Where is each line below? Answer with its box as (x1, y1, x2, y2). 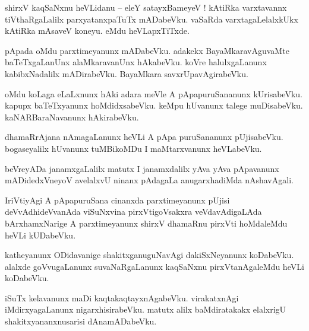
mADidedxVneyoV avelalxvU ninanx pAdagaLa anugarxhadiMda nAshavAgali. (5, 174, 294, 186)
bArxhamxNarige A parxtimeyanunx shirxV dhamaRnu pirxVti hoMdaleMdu (5, 217, 288, 229)
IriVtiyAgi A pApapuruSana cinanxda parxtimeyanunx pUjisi (5, 193, 230, 206)
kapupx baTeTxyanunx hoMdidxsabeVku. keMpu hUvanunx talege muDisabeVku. (5, 99, 303, 112)
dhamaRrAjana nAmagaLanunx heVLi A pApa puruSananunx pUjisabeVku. (5, 131, 283, 143)
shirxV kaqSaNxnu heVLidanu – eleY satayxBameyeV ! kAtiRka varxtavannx (5, 1, 287, 13)
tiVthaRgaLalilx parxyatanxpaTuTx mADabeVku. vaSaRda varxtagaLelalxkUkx (5, 12, 298, 25)
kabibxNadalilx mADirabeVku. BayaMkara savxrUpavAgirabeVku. (5, 67, 248, 79)
